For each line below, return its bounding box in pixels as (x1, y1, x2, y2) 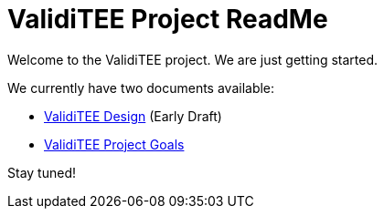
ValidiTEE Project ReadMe (7, 4, 328, 35)
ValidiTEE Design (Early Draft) (44, 108, 222, 124)
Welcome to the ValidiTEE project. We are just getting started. (7, 51, 379, 67)
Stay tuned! (7, 164, 76, 180)
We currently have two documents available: (7, 79, 275, 96)
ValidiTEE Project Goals (44, 136, 185, 152)
